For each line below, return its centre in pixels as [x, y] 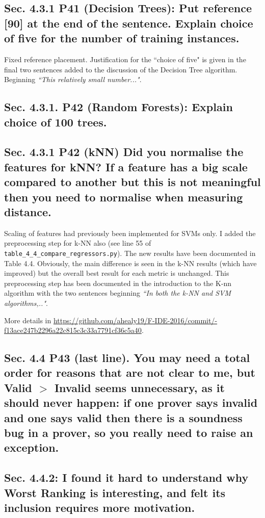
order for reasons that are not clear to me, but [130, 372]
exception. [32, 447]
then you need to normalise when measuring [124, 197]
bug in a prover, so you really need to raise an [129, 433]
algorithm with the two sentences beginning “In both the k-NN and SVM [118, 293]
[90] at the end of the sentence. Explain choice [129, 23]
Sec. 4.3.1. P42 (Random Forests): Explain [118, 107]
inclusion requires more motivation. [100, 507]
